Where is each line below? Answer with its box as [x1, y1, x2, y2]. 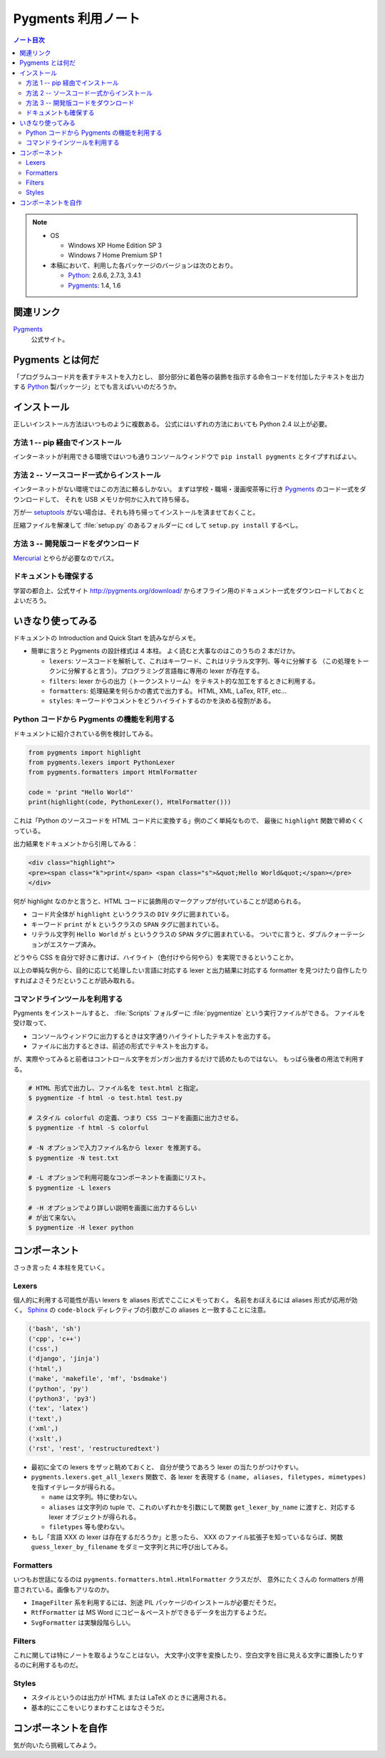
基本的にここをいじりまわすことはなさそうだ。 [31, 1703, 169, 1712]
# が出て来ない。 [28, 1213, 80, 1222]
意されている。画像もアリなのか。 [13, 1585, 113, 1593]
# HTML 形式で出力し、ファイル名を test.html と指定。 [28, 1084, 202, 1092]
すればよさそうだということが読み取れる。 [13, 976, 138, 985]
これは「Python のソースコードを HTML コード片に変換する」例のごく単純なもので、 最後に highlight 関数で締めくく [13, 816, 364, 825]
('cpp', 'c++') [28, 1335, 81, 1343]
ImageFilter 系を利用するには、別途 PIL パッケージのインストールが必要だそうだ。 [31, 1598, 281, 1607]
